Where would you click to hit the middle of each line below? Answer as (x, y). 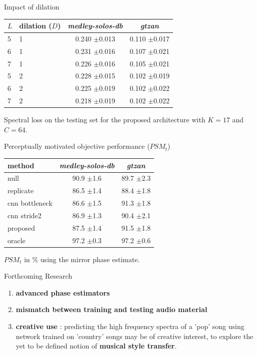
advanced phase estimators (63, 292)
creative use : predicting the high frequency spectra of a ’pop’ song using (130, 326)
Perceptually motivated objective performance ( (77, 146)
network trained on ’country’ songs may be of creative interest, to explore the (134, 336)
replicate (21, 190)
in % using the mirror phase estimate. (82, 259)
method (21, 165)
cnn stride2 (24, 215)
